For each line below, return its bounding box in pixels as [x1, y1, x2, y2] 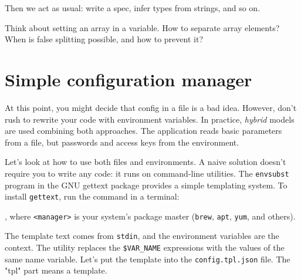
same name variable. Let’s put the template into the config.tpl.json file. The [5, 252, 290, 265]
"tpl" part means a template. [5, 264, 107, 276]
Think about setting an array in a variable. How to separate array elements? [5, 21, 280, 33]
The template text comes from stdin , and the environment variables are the [5, 230, 279, 242]
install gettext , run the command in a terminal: [5, 190, 180, 203]
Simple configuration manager [5, 67, 252, 91]
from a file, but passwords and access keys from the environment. [5, 136, 239, 148]
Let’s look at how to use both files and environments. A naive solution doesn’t [5, 156, 286, 168]
